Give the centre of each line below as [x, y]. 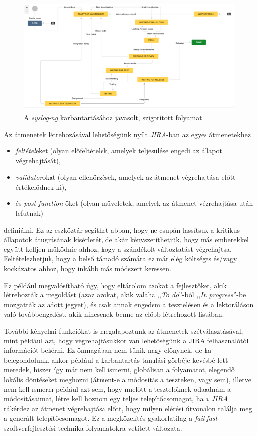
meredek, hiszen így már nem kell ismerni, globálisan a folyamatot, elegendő [119, 369]
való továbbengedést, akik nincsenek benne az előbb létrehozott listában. [114, 314]
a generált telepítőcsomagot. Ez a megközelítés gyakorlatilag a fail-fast [111, 418]
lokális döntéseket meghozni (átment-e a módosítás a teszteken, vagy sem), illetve [128, 379]
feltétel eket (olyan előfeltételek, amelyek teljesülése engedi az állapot [119, 151]
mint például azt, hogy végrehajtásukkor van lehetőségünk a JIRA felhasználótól [126, 340]
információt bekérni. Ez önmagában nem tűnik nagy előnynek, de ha [108, 350]
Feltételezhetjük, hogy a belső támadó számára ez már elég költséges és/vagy [121, 259]
